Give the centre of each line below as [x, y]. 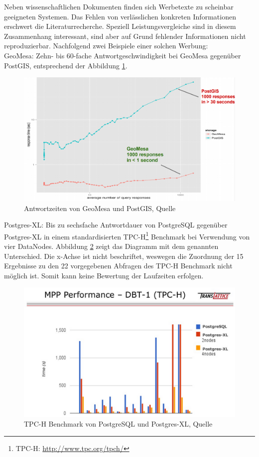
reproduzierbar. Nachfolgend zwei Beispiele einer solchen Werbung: [106, 46]
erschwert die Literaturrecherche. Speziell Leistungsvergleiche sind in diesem [120, 26]
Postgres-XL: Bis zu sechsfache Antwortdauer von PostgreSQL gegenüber [116, 225]
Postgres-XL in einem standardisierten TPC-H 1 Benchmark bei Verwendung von [127, 235]
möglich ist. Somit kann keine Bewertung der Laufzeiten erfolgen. [104, 275]
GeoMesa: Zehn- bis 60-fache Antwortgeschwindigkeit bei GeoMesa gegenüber [123, 55]
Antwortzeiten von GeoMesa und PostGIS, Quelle [100, 208]
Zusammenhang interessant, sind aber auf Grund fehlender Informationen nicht [125, 36]
